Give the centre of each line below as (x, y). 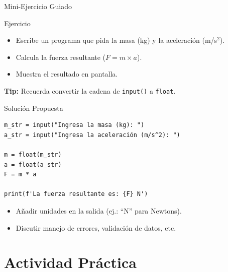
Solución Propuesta (34, 108)
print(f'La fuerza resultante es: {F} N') (76, 194)
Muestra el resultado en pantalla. (67, 74)
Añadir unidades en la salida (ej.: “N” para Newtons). (99, 210)
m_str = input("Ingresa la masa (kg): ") (74, 125)
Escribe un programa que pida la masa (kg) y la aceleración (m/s (117, 40)
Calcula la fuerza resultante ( (61, 57)
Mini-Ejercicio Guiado (38, 6)
